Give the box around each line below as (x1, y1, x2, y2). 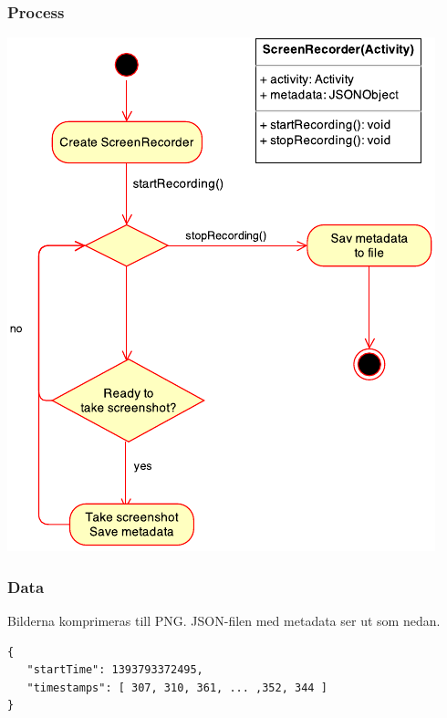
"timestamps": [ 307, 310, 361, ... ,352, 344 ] (26, 681, 327, 694)
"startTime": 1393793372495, (26, 663, 203, 677)
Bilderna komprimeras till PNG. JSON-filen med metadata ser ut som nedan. (7, 611, 441, 630)
